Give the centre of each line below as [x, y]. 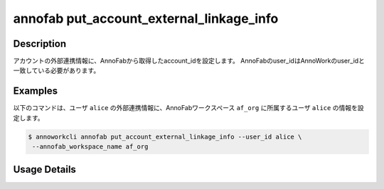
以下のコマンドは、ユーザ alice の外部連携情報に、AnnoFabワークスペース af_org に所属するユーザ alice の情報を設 [188, 108]
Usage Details [44, 169]
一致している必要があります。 [57, 70]
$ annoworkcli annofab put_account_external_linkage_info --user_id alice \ [165, 136]
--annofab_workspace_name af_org [90, 147]
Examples [36, 91]
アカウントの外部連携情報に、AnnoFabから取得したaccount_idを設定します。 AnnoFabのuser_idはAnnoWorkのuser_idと [189, 61]
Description [40, 44]
